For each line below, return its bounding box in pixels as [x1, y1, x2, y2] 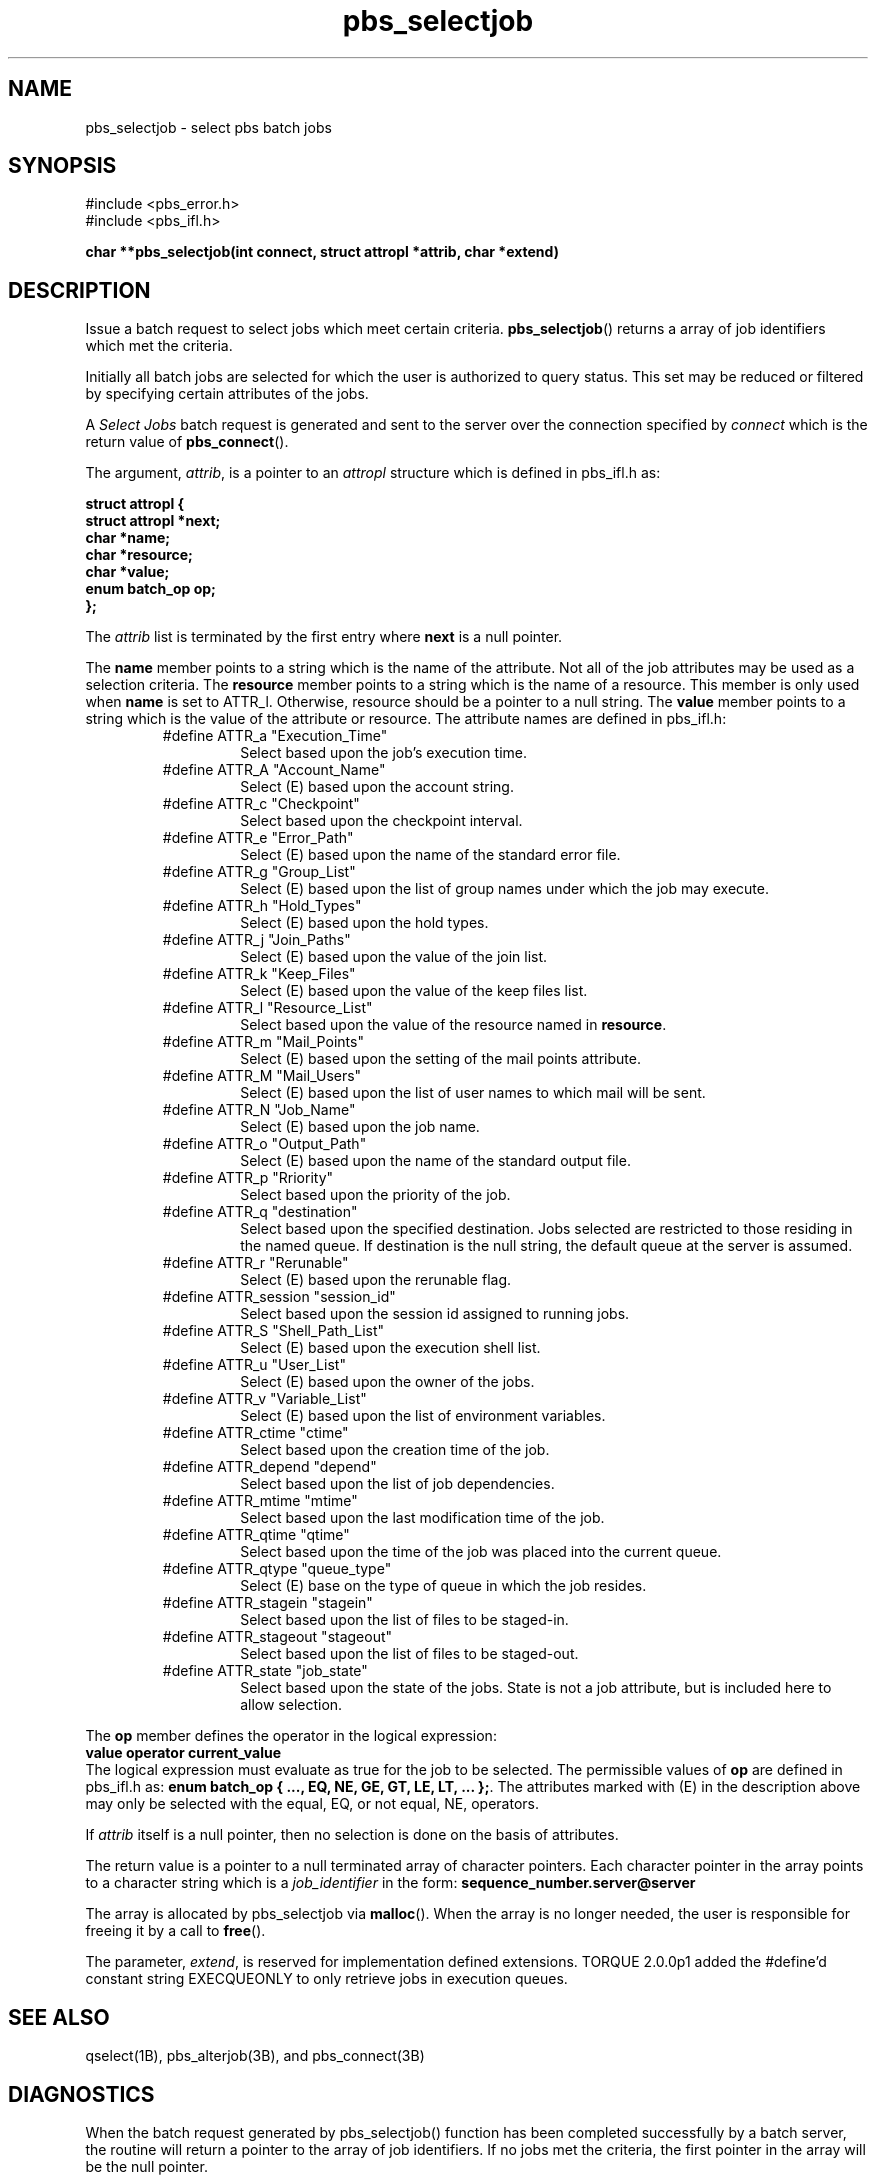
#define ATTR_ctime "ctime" [162, 1424, 349, 1442]
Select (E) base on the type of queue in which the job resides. [240, 1577, 647, 1595]
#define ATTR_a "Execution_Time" [162, 727, 388, 745]
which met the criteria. [85, 337, 233, 355]
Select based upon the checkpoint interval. [240, 812, 523, 830]
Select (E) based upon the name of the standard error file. [240, 846, 621, 864]
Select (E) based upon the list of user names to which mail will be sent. [240, 1084, 706, 1102]
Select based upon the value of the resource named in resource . [240, 1016, 667, 1034]
